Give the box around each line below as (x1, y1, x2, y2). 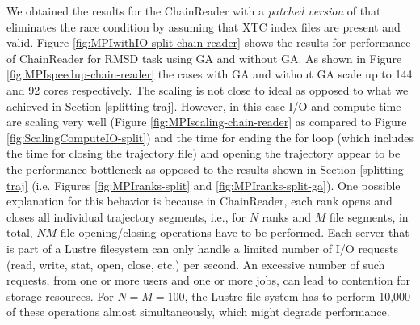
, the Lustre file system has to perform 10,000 (184, 287, 411, 304)
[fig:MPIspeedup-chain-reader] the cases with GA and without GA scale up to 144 (6, 65, 413, 82)
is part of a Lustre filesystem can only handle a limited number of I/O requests (6, 239, 398, 256)
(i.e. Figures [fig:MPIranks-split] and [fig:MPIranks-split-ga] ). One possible (31, 176, 401, 193)
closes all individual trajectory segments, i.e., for (6, 208, 246, 225)
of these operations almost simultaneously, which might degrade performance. (6, 303, 390, 320)
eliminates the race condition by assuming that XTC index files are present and (6, 18, 401, 35)
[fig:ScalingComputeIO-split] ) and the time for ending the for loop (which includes (6, 129, 414, 146)
